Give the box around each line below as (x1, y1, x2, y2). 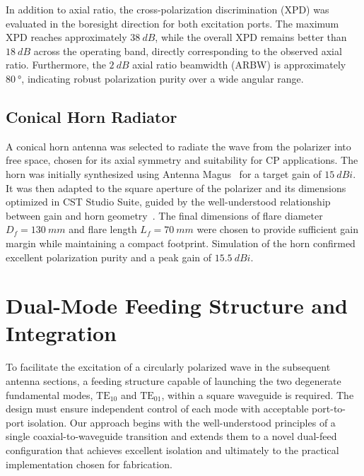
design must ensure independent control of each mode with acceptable (6, 401, 309, 416)
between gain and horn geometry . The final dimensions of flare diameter (6, 208, 323, 222)
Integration (6, 319, 117, 347)
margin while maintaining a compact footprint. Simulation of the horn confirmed (6, 235, 356, 250)
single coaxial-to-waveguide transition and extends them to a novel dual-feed (6, 429, 337, 444)
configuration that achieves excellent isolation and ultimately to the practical (6, 442, 339, 457)
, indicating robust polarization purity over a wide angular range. (21, 71, 304, 85)
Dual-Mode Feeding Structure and (6, 291, 348, 320)
